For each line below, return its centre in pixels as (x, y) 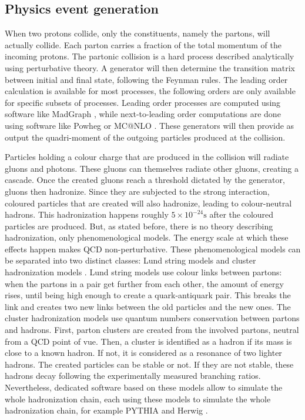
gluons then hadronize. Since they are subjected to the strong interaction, (137, 191)
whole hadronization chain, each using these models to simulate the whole (138, 399)
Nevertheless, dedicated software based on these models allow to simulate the (144, 387)
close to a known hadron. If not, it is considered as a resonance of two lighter (143, 353)
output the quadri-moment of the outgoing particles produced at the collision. (145, 137)
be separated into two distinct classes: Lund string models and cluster (130, 260)
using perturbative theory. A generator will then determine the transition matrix (150, 67)
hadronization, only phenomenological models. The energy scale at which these (147, 237)
